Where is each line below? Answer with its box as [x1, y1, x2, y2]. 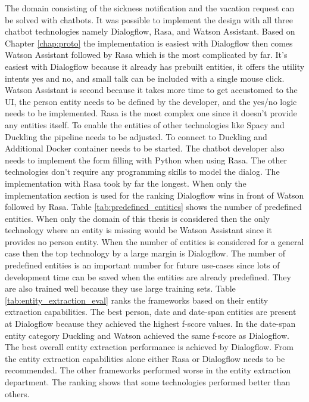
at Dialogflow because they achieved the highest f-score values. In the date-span [5, 317, 296, 330]
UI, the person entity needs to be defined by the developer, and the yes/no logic [5, 95, 297, 107]
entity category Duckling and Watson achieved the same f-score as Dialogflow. [5, 329, 289, 341]
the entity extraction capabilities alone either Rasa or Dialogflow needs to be [5, 352, 285, 364]
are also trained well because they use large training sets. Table [5, 282, 236, 295]
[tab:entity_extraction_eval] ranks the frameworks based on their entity [5, 293, 269, 306]
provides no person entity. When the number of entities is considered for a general [5, 235, 304, 248]
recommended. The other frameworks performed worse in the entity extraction [5, 364, 291, 376]
